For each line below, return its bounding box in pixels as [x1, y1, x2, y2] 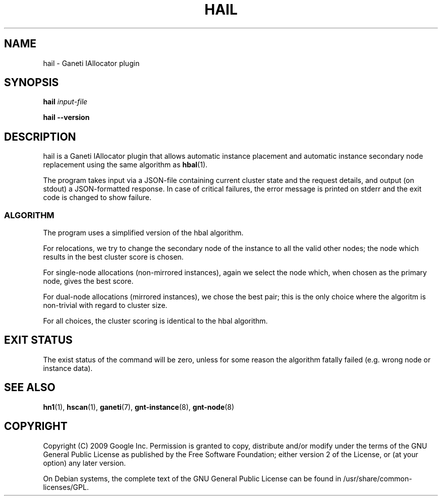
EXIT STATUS [4, 334, 73, 347]
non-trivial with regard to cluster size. [43, 301, 168, 310]
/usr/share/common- [343, 474, 412, 483]
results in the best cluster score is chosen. [43, 253, 184, 262]
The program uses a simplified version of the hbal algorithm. [43, 228, 244, 237]
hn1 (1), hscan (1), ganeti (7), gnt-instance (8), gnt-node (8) [43, 402, 235, 411]
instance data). [43, 363, 93, 372]
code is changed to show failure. [43, 193, 151, 202]
